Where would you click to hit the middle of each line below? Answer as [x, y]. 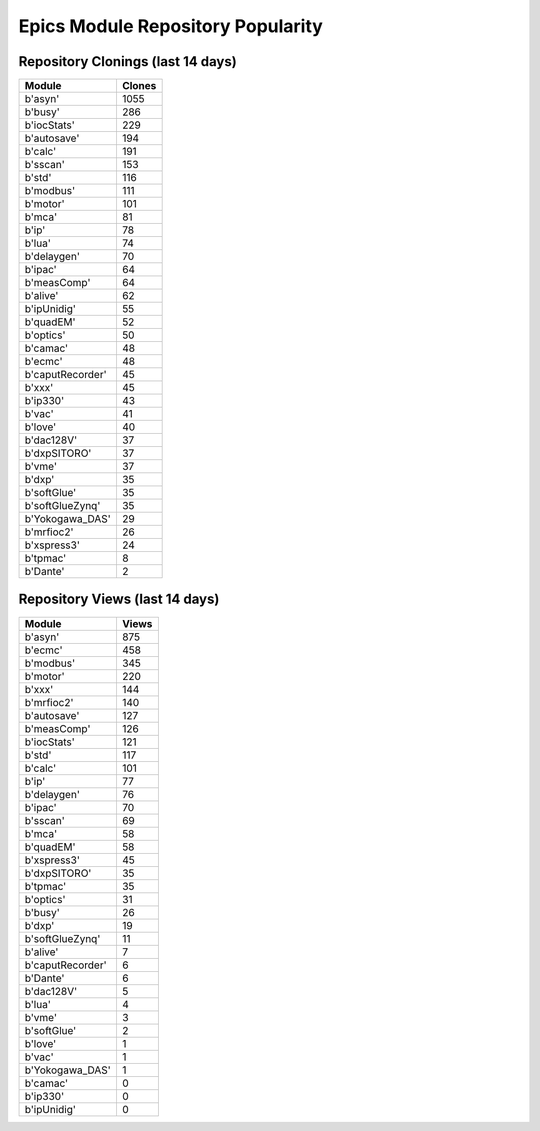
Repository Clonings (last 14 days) [127, 61]
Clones [139, 86]
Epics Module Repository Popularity [171, 26]
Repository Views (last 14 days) [119, 599]
